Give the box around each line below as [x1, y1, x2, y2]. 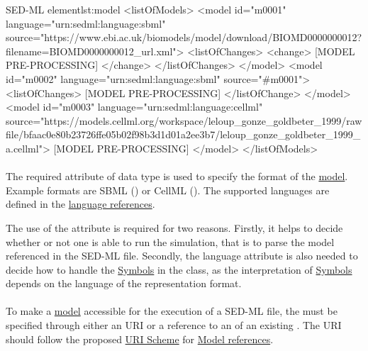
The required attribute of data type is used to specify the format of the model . [6, 169, 348, 184]
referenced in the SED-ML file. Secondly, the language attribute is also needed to [6, 248, 358, 263]
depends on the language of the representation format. [6, 276, 242, 291]
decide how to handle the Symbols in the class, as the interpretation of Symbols [6, 262, 352, 277]
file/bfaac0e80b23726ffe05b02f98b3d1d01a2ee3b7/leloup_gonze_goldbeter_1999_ [6, 127, 361, 142]
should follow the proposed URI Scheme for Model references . [6, 331, 274, 346]
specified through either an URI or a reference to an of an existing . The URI [6, 318, 342, 333]
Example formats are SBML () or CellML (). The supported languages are [6, 182, 330, 197]
